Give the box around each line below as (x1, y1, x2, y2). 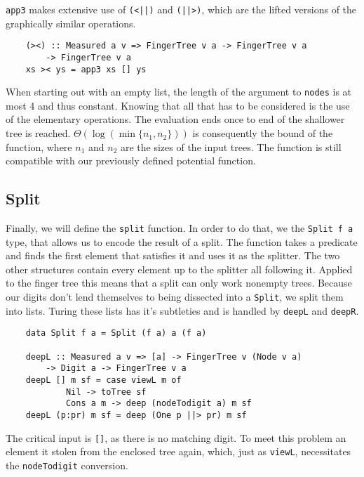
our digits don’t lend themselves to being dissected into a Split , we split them (6, 289, 344, 304)
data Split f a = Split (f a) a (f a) (25, 328, 207, 339)
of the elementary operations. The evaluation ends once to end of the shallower (6, 112, 345, 126)
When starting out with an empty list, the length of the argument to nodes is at (6, 84, 352, 99)
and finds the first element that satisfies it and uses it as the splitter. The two (6, 248, 340, 263)
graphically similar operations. (6, 15, 136, 30)
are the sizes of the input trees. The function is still (120, 139, 342, 154)
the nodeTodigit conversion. (6, 457, 128, 472)
